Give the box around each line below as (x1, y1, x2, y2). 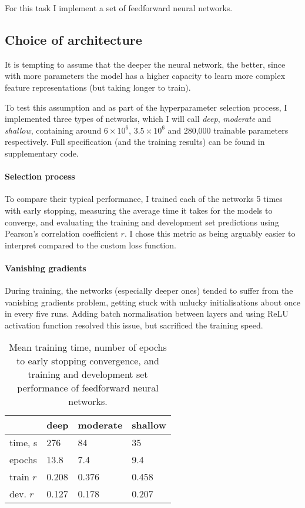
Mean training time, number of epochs (9, 340, 167, 354)
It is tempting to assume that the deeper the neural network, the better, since (5, 58, 286, 70)
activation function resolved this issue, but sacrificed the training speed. (5, 318, 263, 331)
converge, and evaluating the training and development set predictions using (5, 215, 279, 228)
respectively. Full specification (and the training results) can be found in (5, 135, 265, 148)
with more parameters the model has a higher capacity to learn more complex (5, 69, 286, 82)
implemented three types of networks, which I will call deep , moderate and (5, 112, 272, 125)
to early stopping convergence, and (16, 354, 159, 368)
